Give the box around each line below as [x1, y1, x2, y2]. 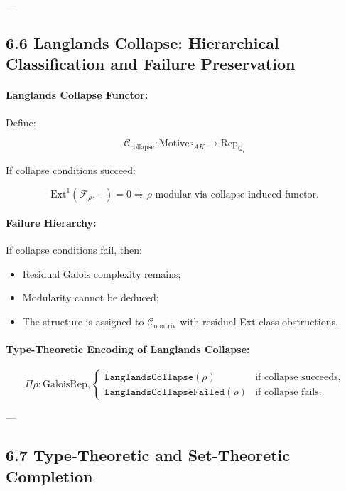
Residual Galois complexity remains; [22, 266, 181, 281]
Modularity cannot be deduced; [22, 290, 159, 305]
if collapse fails [255, 387, 319, 397]
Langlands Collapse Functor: [6, 87, 148, 102]
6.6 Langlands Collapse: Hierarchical [6, 31, 279, 53]
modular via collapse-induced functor [155, 189, 317, 200]
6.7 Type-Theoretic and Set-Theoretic [6, 444, 290, 466]
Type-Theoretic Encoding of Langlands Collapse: [6, 342, 250, 357]
